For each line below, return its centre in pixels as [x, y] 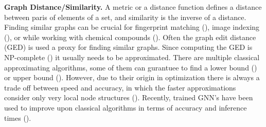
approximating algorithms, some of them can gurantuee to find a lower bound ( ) [131, 67]
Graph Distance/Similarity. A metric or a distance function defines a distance [133, 7]
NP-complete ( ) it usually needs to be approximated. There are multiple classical [132, 57]
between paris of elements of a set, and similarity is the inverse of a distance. [125, 17]
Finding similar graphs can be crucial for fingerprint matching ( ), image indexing [132, 27]
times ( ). [18, 117]
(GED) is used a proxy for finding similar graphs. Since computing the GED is [128, 47]
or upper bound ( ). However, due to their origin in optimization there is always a [132, 77]
